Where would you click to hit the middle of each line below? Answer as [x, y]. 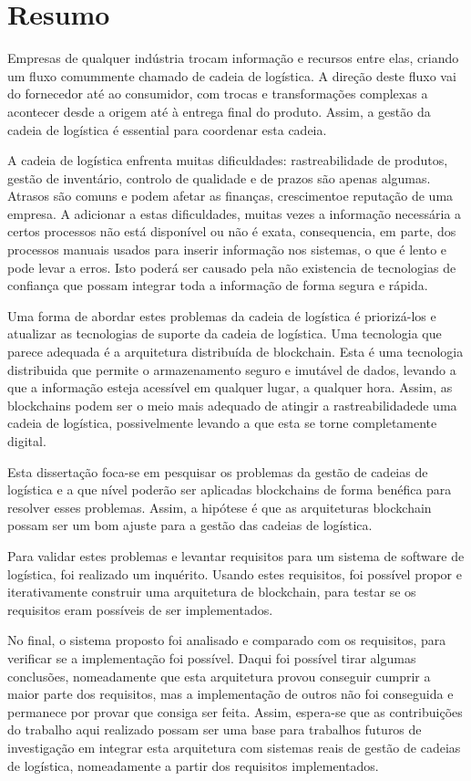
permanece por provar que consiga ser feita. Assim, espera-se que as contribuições [235, 711]
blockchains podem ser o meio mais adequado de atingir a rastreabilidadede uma [232, 405]
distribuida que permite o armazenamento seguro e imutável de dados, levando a [232, 369]
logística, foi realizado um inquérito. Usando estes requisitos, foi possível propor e [235, 573]
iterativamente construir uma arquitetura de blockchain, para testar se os [212, 592]
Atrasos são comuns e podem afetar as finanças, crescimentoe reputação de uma [230, 196]
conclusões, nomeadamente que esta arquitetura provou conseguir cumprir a [219, 676]
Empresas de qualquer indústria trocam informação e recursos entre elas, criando [233, 58]
